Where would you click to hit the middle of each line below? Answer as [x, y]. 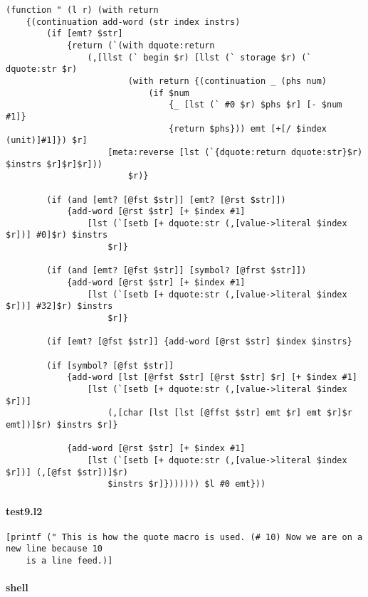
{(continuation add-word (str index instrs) [133, 22]
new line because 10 [54, 549]
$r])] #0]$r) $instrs [57, 235]
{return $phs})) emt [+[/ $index [248, 128]
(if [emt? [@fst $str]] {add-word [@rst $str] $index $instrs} [199, 342]
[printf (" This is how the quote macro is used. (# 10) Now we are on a [184, 537]
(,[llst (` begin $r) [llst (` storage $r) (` [199, 57]
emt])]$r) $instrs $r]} [62, 424]
